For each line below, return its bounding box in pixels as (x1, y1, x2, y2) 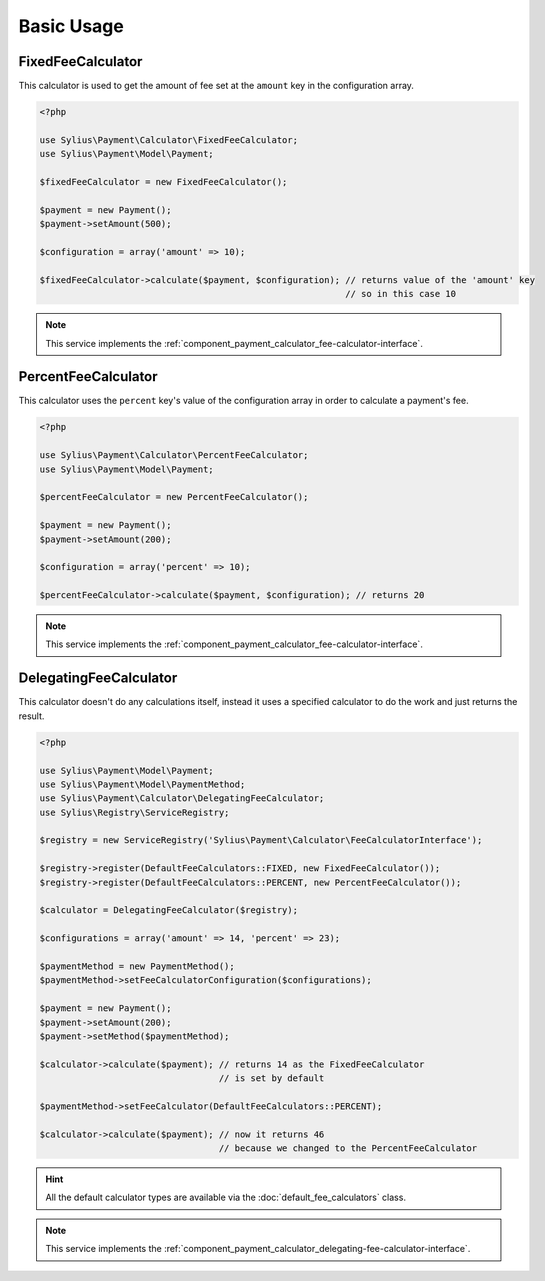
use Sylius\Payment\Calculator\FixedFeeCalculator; (39, 134, 299, 145)
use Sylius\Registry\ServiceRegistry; (39, 806, 230, 818)
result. (18, 710, 45, 722)
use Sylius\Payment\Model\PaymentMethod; (39, 778, 246, 790)
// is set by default (218, 1073, 325, 1084)
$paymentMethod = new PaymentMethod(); (39, 960, 235, 972)
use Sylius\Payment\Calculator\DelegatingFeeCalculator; (39, 793, 325, 804)
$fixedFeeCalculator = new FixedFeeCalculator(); (39, 176, 288, 187)
